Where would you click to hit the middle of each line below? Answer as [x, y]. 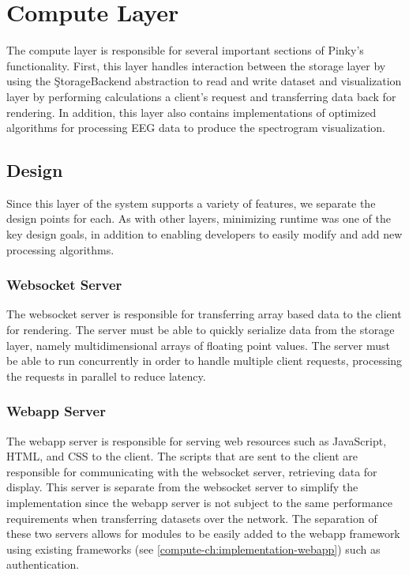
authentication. [43, 564]
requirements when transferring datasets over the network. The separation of [192, 518]
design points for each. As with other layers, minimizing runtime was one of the [199, 218]
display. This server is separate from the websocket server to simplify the [182, 487]
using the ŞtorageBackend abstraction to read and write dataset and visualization [204, 81]
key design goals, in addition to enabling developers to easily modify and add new [204, 234]
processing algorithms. [60, 249]
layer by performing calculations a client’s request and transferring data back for [201, 96]
